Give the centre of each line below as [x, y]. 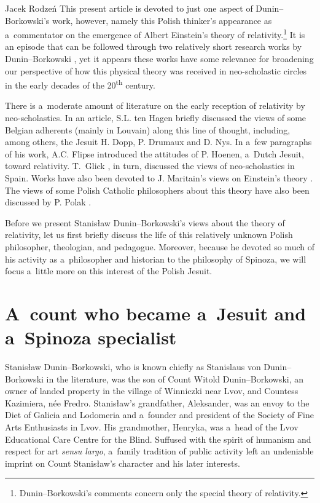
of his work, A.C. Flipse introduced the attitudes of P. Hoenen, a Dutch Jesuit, [154, 153]
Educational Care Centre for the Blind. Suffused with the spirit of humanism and [158, 439]
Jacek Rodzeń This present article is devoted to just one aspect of [129, 8]
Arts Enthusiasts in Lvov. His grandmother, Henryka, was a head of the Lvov [152, 427]
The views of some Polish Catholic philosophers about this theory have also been [157, 190]
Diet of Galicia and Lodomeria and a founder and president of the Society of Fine [159, 415]
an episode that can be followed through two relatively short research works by [154, 46]
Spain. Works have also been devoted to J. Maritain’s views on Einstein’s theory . [159, 178]
